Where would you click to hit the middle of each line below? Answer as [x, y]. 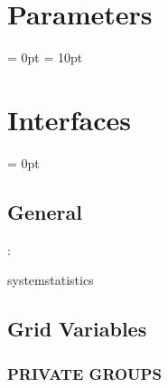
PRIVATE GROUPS [84, 373]
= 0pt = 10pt [45, 57]
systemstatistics [51, 280]
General [45, 211]
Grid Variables [77, 329]
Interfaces [70, 119]
